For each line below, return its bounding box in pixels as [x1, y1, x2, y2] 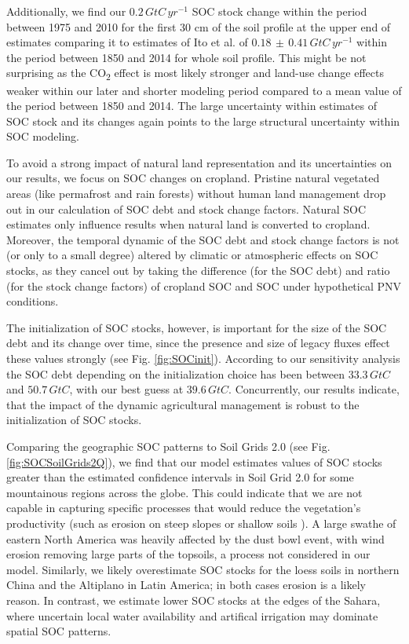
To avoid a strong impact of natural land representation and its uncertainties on [6, 154, 392, 170]
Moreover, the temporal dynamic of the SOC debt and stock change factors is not [6, 231, 400, 247]
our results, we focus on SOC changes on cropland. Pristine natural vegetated [6, 170, 380, 186]
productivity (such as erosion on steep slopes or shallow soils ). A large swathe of [6, 514, 396, 531]
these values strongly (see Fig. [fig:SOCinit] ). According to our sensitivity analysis [6, 350, 400, 366]
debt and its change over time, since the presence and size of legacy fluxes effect [6, 335, 390, 351]
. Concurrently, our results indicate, [228, 381, 400, 397]
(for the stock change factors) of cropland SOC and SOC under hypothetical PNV [6, 277, 401, 294]
